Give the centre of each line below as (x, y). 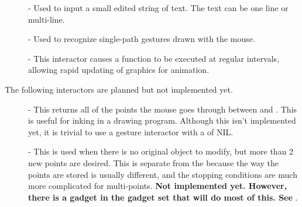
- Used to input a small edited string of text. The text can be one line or (158, 8)
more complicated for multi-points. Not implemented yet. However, (158, 186)
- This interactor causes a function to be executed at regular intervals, (154, 58)
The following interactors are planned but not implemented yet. (119, 89)
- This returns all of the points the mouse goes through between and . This (163, 109)
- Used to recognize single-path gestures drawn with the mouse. (142, 39)
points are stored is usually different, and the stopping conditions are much (163, 174)
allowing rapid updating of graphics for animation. (119, 70)
